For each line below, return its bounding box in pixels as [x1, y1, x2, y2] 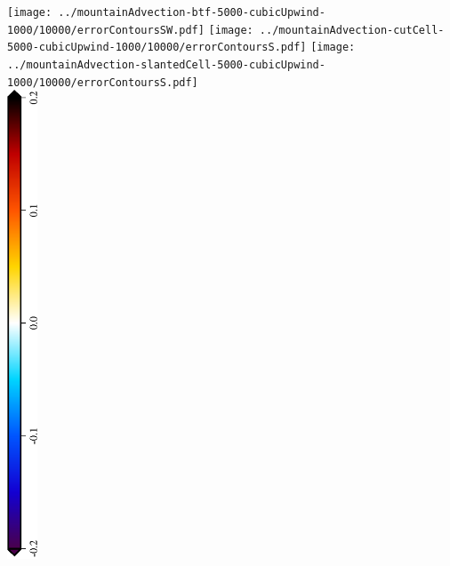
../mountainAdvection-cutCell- [259, 23, 445, 36]
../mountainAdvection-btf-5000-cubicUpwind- [58, 6, 325, 19]
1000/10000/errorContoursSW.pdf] [7, 23, 205, 36]
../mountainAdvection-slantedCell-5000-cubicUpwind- [7, 58, 325, 71]
